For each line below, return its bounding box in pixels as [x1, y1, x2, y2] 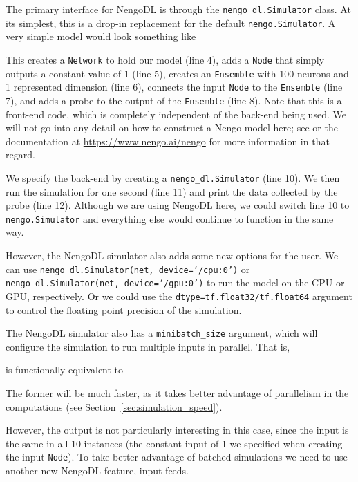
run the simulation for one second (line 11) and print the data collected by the [6, 184, 338, 198]
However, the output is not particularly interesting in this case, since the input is [6, 423, 349, 437]
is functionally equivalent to [6, 362, 124, 377]
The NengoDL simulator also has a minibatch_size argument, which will [6, 326, 318, 340]
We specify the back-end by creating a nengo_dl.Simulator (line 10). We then [6, 170, 340, 185]
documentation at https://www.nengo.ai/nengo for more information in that [6, 133, 330, 148]
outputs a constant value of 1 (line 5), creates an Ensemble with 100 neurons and [6, 66, 349, 80]
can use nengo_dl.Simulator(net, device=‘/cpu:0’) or [6, 261, 250, 276]
